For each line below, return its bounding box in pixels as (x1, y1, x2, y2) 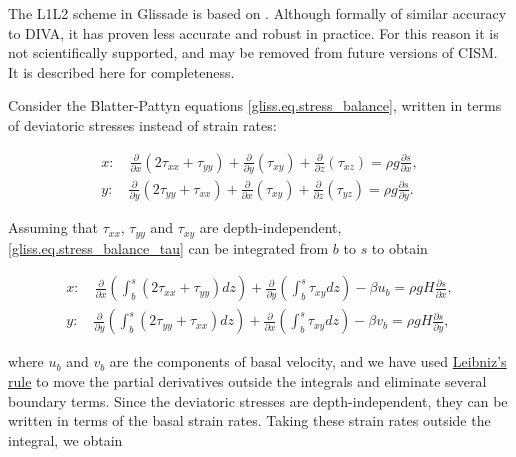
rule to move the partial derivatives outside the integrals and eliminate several (8, 370, 487, 391)
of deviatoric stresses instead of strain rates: (8, 114, 277, 135)
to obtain (371, 237, 428, 258)
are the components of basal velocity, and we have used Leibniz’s (109, 351, 507, 372)
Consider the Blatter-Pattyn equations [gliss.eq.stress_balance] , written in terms (8, 95, 502, 116)
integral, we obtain (8, 429, 123, 450)
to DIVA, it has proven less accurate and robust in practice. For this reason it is (8, 22, 499, 43)
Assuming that (8, 217, 98, 238)
